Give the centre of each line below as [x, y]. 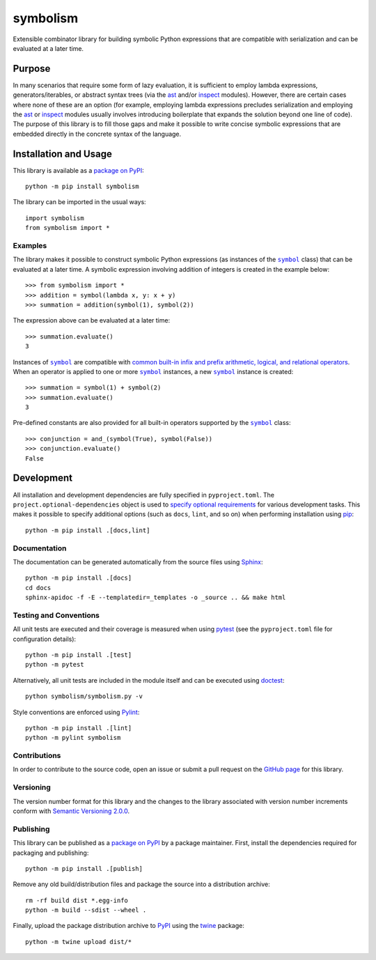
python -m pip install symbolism [82, 187]
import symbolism [55, 218]
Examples [30, 246]
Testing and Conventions [56, 615]
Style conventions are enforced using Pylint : [76, 712]
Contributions [37, 756]
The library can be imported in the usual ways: [79, 202]
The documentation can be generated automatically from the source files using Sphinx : [138, 562]
